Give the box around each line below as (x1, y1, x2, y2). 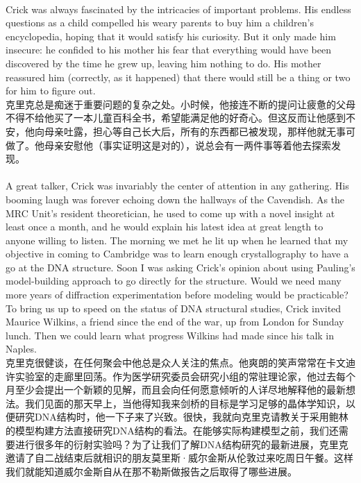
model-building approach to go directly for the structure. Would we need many (6, 273, 342, 288)
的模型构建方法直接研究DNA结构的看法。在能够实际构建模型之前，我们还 (6, 423, 339, 437)
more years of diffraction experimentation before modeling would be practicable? (6, 287, 349, 302)
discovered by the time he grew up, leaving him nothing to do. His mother (6, 56, 321, 70)
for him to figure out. (6, 83, 96, 98)
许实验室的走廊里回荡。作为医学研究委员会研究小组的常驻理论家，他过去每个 (6, 368, 355, 383)
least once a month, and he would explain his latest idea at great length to (6, 219, 324, 234)
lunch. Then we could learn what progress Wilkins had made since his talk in (6, 328, 335, 342)
